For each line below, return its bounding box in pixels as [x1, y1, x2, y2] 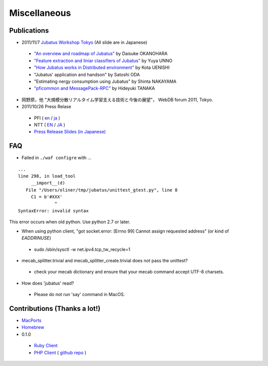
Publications [9, 26, 49, 35]
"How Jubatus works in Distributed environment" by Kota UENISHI [34, 64, 170, 70]
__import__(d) [31, 180, 66, 186]
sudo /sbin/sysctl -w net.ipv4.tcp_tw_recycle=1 [34, 246, 131, 252]
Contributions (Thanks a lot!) [9, 304, 101, 312]
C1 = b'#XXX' [31, 194, 63, 200]
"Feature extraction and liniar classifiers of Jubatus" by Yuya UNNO [34, 58, 173, 63]
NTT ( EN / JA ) [34, 122, 66, 127]
